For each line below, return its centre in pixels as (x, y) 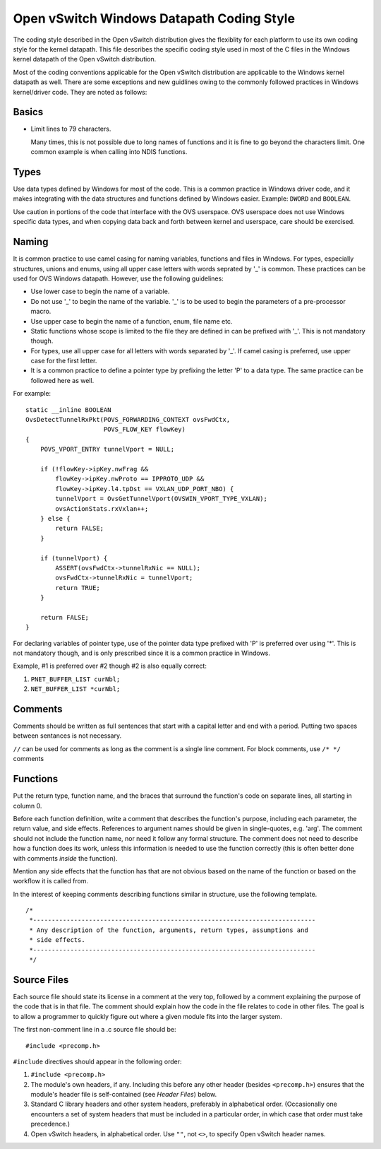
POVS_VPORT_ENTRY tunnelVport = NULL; (107, 449)
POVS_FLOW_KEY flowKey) (145, 430)
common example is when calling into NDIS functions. (109, 152)
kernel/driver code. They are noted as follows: (80, 92)
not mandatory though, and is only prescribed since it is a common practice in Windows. (142, 653)
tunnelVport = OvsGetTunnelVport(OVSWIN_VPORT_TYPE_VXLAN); (161, 499)
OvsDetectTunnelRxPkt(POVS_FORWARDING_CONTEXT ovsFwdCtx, (128, 420)
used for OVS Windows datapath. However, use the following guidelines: (118, 278)
